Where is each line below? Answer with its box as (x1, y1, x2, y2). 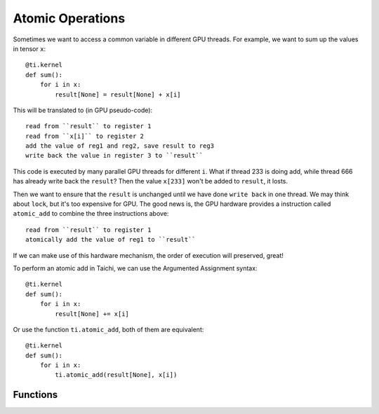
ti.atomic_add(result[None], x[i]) (55, 371, 178, 379)
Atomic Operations (13, 11, 126, 26)
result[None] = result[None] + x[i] (55, 90, 182, 98)
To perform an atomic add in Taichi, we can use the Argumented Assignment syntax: (13, 263, 258, 272)
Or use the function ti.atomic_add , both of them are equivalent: (13, 325, 204, 333)
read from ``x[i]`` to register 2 (25, 132, 144, 140)
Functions (13, 389, 58, 401)
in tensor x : (13, 44, 46, 53)
